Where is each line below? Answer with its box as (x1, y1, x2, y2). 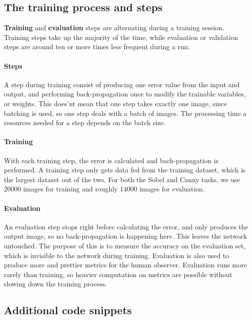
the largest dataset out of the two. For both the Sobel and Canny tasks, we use (4, 174, 240, 184)
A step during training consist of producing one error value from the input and (4, 79, 240, 89)
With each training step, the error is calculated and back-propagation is (4, 155, 218, 165)
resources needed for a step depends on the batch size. (4, 117, 166, 128)
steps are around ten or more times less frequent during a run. (4, 41, 190, 52)
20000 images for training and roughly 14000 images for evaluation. (4, 184, 205, 194)
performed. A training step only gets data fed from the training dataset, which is (4, 165, 246, 175)
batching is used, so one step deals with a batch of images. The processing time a (4, 108, 247, 118)
